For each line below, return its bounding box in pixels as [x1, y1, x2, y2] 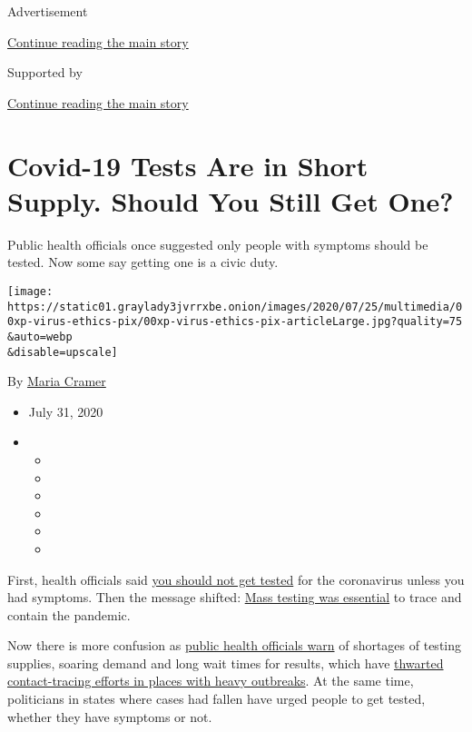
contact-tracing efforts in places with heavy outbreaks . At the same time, [7, 671, 414, 690]
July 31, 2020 [28, 401, 103, 420]
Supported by [7, 63, 83, 82]
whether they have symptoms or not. [7, 707, 212, 726]
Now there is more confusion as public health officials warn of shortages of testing [7, 636, 462, 655]
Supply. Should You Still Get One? [7, 182, 454, 219]
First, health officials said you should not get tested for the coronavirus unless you [7, 569, 465, 589]
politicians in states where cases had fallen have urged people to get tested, [7, 689, 426, 708]
